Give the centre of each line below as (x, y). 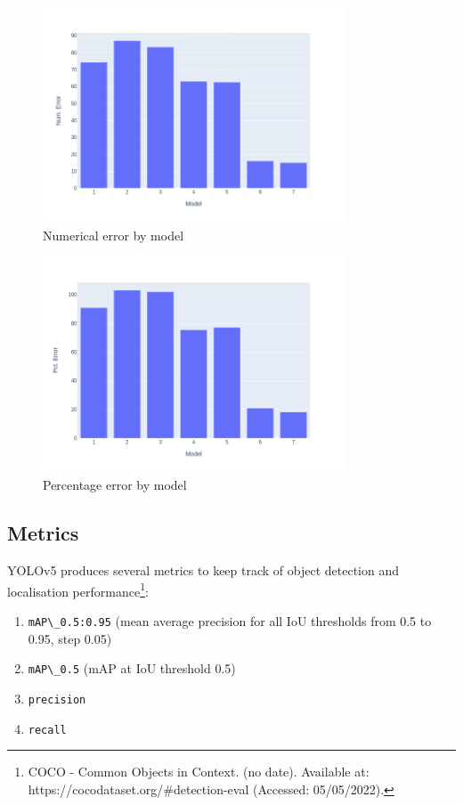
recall (47, 730)
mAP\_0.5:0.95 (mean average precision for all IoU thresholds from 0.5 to (230, 620)
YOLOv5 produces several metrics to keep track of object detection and (203, 570)
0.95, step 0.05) (70, 638)
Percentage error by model (115, 485)
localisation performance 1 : (78, 590)
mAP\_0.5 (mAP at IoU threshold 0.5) (132, 668)
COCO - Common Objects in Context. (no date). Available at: (199, 772)
